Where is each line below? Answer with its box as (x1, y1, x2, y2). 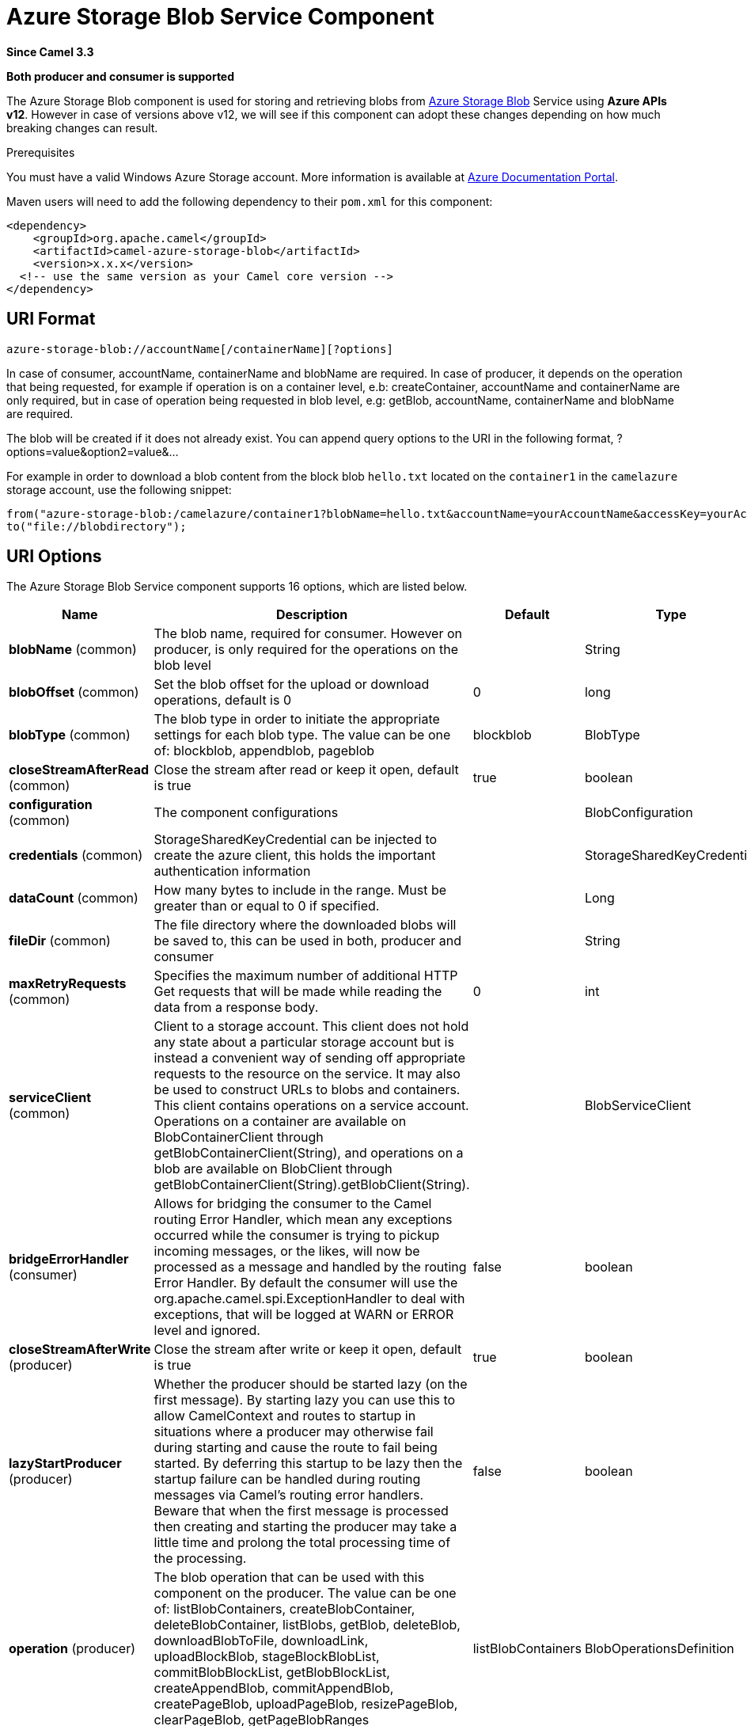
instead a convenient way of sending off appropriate (154, 1050, 465, 1066)
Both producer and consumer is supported (6, 69, 235, 83)
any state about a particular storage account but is (154, 1034, 454, 1051)
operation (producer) (9, 1640, 136, 1657)
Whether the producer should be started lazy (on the (154, 1376, 468, 1393)
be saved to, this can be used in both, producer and (154, 933, 462, 949)
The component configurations (154, 804, 339, 821)
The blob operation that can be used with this (154, 1569, 425, 1586)
